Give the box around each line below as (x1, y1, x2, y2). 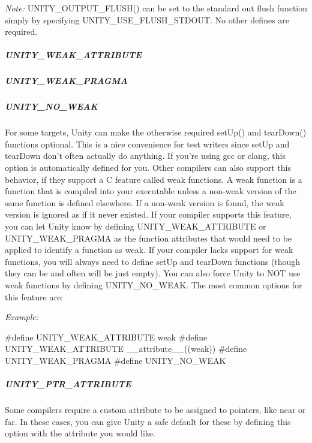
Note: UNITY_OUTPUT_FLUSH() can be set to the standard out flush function (5, 2, 308, 14)
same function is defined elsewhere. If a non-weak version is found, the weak (5, 196, 284, 209)
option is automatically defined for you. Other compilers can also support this (5, 161, 291, 174)
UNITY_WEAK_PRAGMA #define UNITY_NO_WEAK (5, 354, 226, 366)
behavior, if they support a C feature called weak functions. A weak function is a (5, 173, 302, 185)
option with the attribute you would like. (5, 427, 155, 439)
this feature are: (5, 290, 63, 303)
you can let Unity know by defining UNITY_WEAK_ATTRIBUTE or (5, 220, 266, 233)
